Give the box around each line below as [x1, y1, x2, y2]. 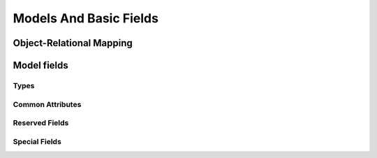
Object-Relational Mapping [13, 37, 133, 49]
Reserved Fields [13, 118, 69, 128]
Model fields [13, 59, 69, 71]
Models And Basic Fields [13, 10, 158, 26]
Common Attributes [13, 99, 82, 109]
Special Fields [13, 136, 62, 146]
